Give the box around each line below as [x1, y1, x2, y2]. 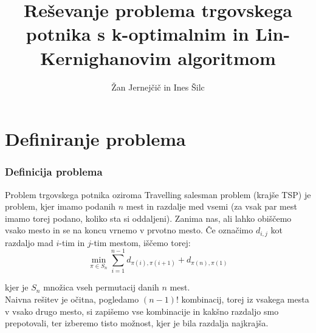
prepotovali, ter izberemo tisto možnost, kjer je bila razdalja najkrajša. [5, 317, 269, 329]
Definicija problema [5, 164, 103, 179]
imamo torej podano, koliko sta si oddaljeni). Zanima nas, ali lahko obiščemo [5, 211, 292, 224]
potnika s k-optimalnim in [26, 21, 249, 46]
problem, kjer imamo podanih [5, 200, 116, 213]
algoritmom [177, 45, 276, 70]
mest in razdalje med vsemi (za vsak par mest [126, 200, 297, 213]
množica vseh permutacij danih [43, 281, 159, 294]
